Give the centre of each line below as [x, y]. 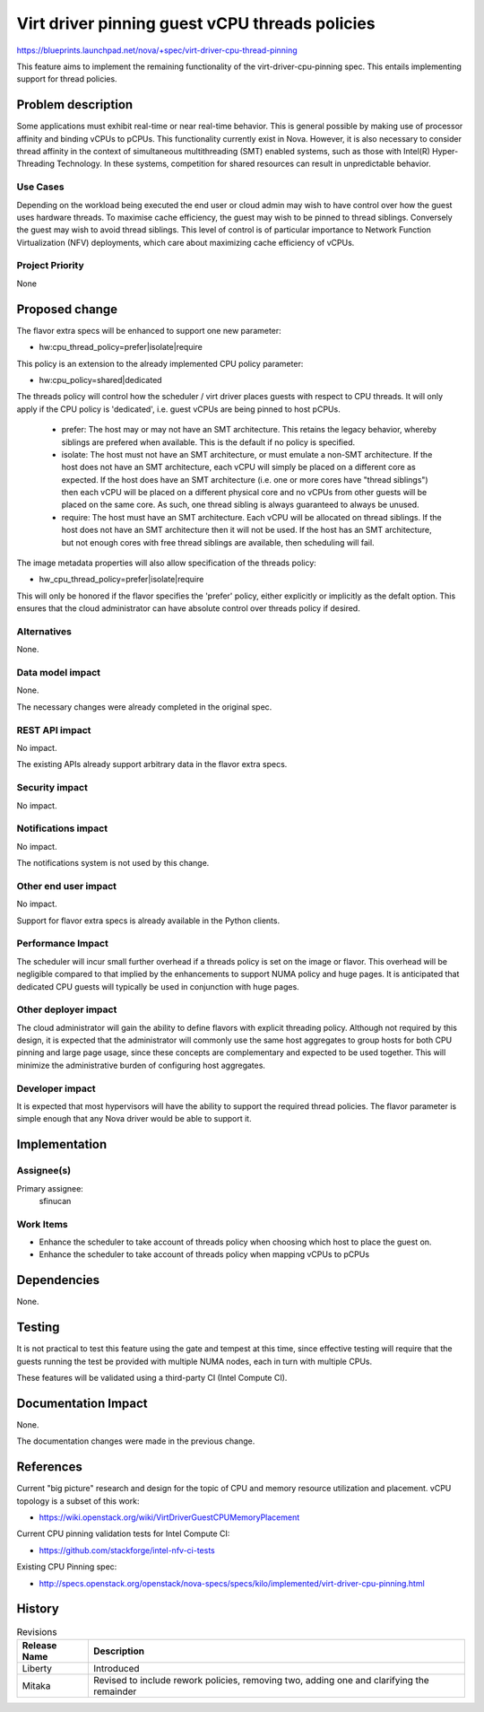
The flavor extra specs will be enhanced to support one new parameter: [149, 330]
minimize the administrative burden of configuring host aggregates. [141, 1065]
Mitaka [36, 1685]
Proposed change [67, 309]
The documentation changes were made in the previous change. [136, 1441]
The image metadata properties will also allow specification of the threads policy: [167, 563]
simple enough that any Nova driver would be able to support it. [134, 1119]
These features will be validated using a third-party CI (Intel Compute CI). [152, 1378]
